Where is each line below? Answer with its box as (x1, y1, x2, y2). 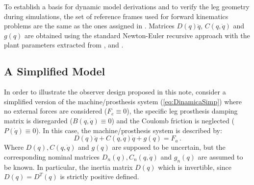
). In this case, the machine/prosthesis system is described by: (36, 125, 222, 135)
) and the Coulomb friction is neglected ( (111, 115, 234, 125)
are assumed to (198, 151, 243, 162)
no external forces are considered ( (4, 106, 107, 116)
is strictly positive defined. (60, 171, 139, 182)
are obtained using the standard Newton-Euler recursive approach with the (25, 30, 250, 40)
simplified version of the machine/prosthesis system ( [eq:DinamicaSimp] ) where (4, 96, 242, 106)
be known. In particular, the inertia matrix (4, 162, 133, 172)
